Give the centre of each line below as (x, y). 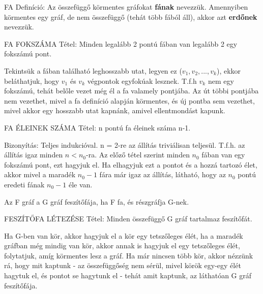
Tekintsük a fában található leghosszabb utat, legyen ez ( (93, 70)
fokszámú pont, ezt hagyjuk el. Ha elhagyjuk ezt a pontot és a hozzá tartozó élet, (131, 164)
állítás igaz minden (34, 155)
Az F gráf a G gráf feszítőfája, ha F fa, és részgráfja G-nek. (97, 201)
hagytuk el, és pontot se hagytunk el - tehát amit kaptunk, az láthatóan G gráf (128, 275)
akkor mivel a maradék (40, 174)
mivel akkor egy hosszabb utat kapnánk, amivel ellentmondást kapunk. (115, 110)
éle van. (80, 184)
